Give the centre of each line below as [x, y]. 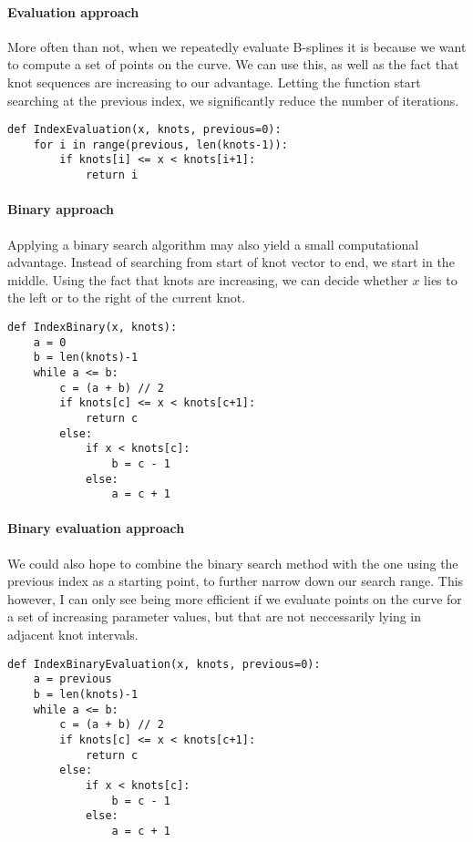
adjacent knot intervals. [73, 635]
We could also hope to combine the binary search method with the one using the [233, 563]
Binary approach [61, 209]
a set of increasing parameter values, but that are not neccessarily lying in [215, 616]
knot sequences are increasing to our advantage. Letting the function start [214, 82]
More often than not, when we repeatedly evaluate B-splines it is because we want [237, 46]
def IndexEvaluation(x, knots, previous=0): [144, 130]
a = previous [72, 679]
